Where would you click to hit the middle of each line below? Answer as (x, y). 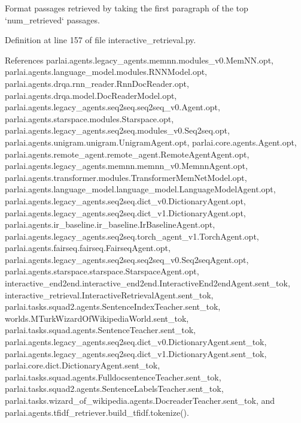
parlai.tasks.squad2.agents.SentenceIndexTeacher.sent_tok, (113, 306)
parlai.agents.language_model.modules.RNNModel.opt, (106, 72)
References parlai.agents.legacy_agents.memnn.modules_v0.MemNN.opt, (139, 60)
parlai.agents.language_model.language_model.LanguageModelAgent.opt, (140, 189)
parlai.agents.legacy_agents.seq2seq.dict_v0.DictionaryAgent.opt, (125, 200)
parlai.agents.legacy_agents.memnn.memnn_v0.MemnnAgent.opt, (126, 166)
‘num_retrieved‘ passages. (52, 19)
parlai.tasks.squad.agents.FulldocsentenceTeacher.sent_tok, (113, 377)
